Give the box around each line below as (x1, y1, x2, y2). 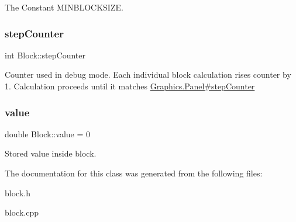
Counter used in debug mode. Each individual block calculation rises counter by (5, 68, 291, 81)
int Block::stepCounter (5, 48, 85, 61)
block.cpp (5, 206, 39, 218)
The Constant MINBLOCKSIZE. (5, 1, 123, 13)
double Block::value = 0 (5, 127, 91, 140)
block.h (5, 186, 30, 199)
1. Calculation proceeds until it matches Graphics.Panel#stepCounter (5, 80, 255, 92)
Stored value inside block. (5, 147, 97, 159)
